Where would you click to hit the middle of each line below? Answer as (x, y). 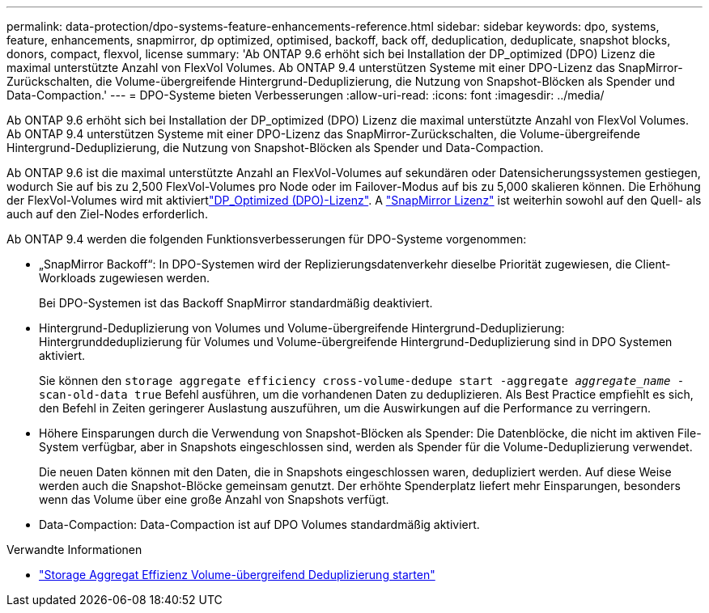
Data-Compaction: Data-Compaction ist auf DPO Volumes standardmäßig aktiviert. (259, 524)
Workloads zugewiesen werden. (125, 278)
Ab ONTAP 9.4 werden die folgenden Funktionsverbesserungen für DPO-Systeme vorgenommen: (267, 239)
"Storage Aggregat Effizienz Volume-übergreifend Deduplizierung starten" (237, 575)
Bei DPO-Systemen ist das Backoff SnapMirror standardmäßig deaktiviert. (236, 303)
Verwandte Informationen (74, 550)
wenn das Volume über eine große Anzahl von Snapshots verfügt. (214, 499)
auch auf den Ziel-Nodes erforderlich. (107, 214)
